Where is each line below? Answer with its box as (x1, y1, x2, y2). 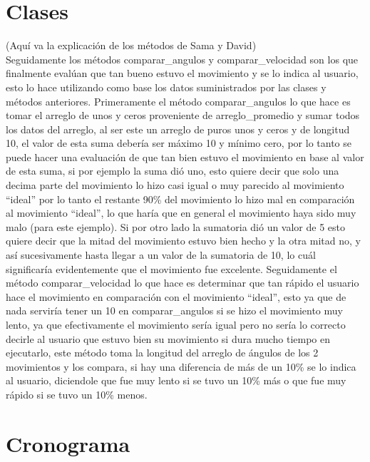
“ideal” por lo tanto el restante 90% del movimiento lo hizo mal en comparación (6, 191, 355, 206)
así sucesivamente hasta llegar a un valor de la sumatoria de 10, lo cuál (6, 247, 316, 262)
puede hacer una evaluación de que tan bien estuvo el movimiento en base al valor (6, 149, 364, 164)
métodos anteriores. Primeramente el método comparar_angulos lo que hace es (6, 93, 351, 108)
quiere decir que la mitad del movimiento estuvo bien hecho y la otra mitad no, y (6, 233, 361, 248)
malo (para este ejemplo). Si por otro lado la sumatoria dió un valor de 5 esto (6, 219, 346, 234)
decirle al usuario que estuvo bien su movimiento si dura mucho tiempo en (6, 331, 331, 346)
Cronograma (6, 428, 130, 458)
